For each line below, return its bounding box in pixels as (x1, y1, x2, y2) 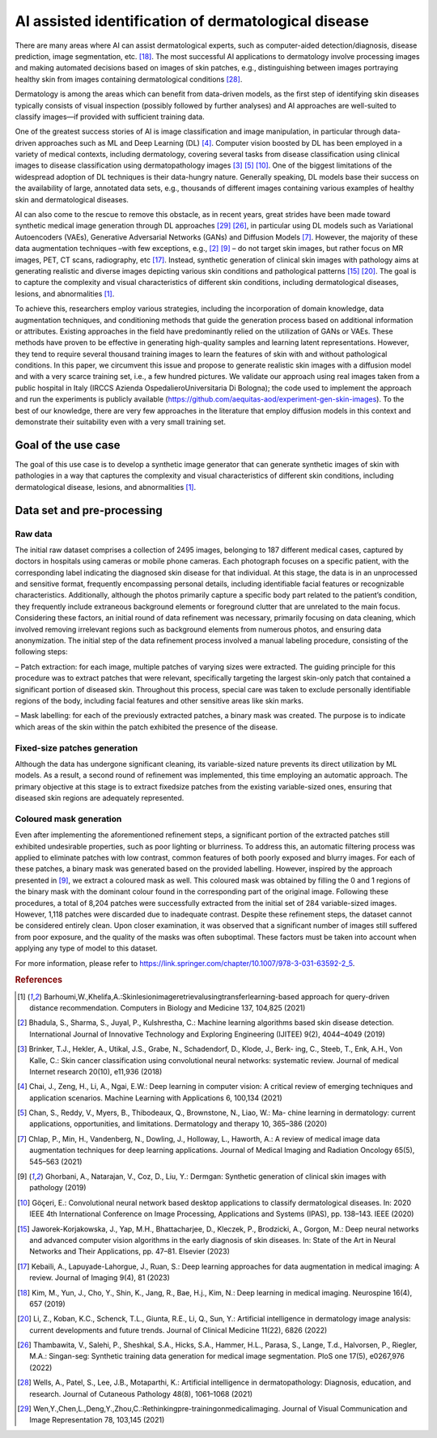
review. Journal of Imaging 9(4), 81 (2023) (29, 1273, 170, 1283)
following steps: (15, 647, 68, 657)
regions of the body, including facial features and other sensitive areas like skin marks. (15, 696, 303, 705)
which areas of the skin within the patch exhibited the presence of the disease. (15, 721, 278, 732)
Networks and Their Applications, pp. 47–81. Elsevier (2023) (29, 1247, 231, 1257)
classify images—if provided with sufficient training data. (15, 112, 206, 121)
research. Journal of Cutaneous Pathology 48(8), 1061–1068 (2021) (29, 1389, 253, 1398)
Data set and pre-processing (15, 503, 163, 517)
